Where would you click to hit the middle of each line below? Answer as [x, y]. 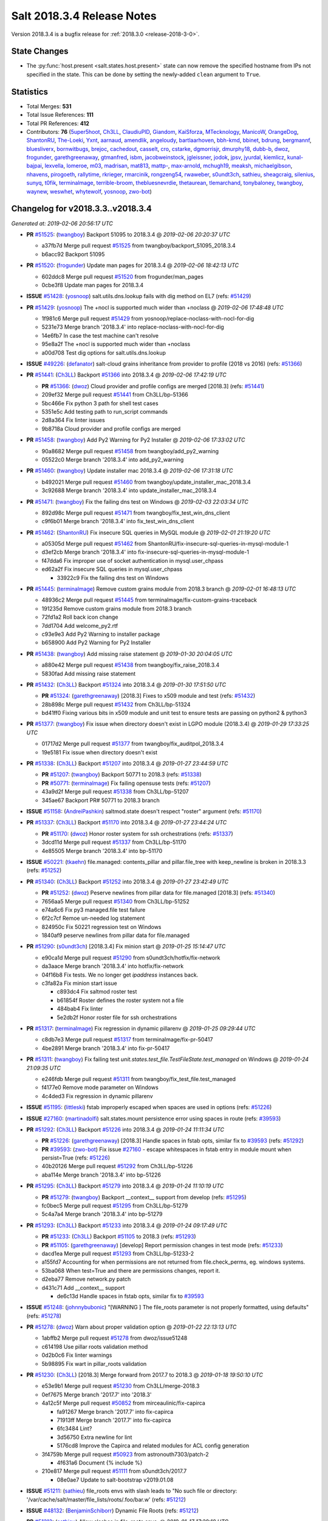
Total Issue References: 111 [60, 115]
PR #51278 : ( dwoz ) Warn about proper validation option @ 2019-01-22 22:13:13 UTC [132, 1327]
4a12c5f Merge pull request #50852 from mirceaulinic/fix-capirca [124, 1403]
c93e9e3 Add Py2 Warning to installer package [101, 634]
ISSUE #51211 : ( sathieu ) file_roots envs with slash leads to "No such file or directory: [132, 1491]
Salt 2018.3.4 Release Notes [84, 16]
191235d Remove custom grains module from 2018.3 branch [117, 608]
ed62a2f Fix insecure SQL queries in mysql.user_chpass [112, 569]
